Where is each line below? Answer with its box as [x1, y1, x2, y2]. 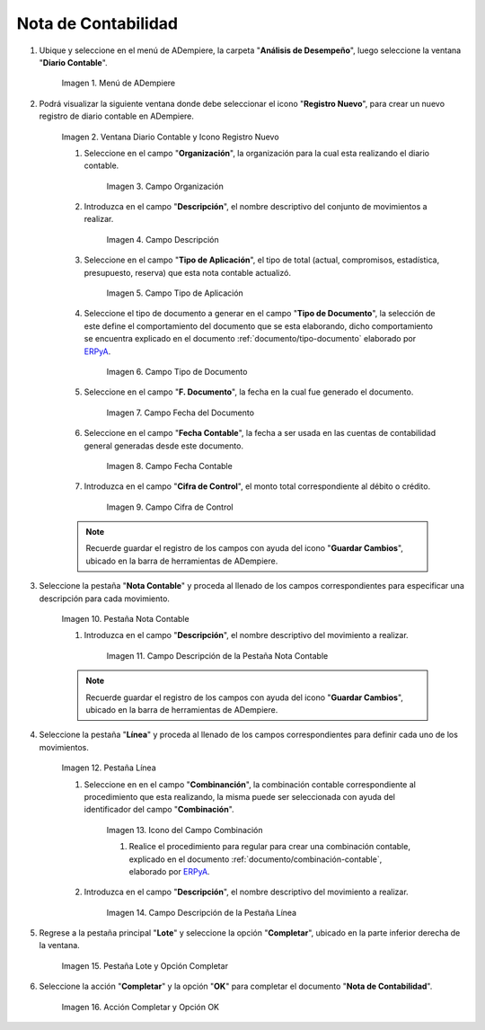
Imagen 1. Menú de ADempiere [61, 77, 175, 89]
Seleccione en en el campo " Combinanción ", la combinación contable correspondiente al [84, 778, 417, 790]
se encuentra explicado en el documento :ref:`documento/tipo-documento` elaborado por [84, 333, 417, 344]
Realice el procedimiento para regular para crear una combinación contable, [128, 841, 410, 852]
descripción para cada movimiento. [39, 593, 171, 604]
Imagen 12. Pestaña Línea [61, 762, 156, 773]
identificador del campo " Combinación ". [84, 804, 234, 815]
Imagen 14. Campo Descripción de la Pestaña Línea [106, 907, 296, 918]
